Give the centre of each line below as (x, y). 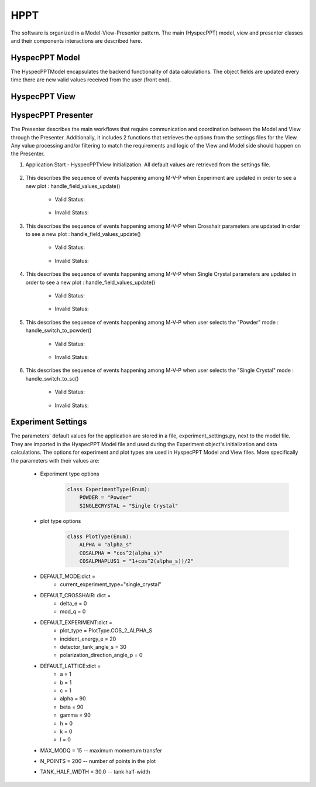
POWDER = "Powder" (106, 497)
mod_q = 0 (73, 611)
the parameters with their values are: (55, 460)
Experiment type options (70, 474)
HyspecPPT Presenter (52, 115)
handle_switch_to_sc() (52, 378)
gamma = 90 (75, 715)
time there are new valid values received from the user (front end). (91, 80)
